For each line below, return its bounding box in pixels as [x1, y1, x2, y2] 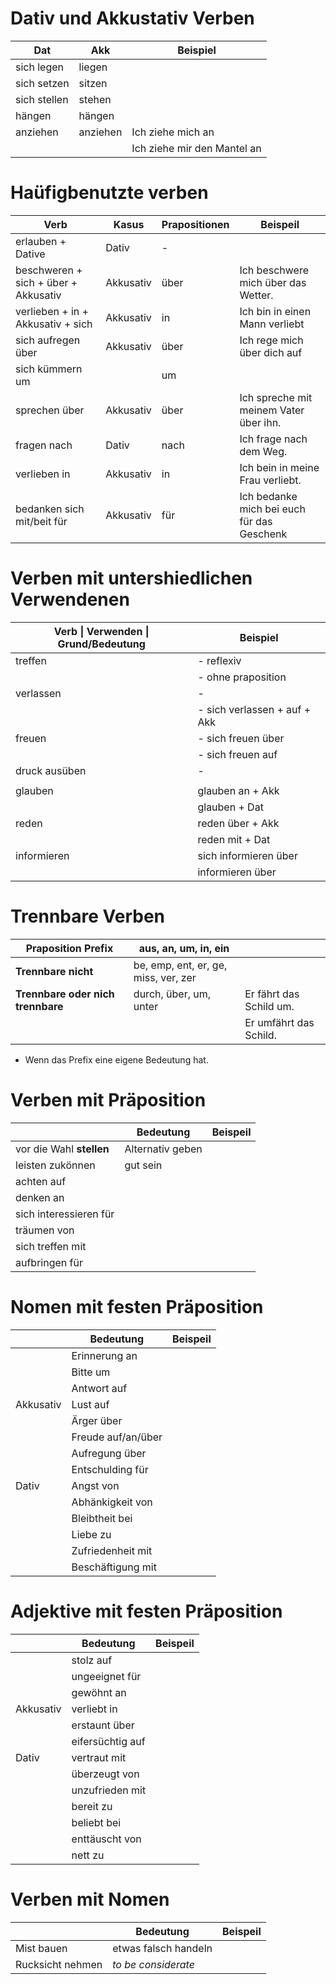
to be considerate [112, 1957, 195, 1971]
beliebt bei [71, 1815, 122, 1829]
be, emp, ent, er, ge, [133, 958, 228, 972]
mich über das [239, 275, 307, 289]
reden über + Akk [197, 816, 280, 830]
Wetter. [239, 288, 274, 302]
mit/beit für [15, 514, 68, 528]
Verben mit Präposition [10, 1088, 207, 1111]
